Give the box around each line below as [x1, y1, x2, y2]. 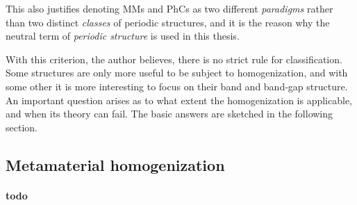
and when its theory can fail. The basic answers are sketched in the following [6, 106, 333, 121]
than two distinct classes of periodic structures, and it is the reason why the [6, 15, 330, 29]
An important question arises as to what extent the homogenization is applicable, [6, 92, 353, 107]
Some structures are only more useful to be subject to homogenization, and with [6, 65, 348, 80]
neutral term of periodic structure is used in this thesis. [6, 28, 240, 43]
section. [6, 120, 38, 134]
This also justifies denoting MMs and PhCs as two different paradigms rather [6, 1, 333, 15]
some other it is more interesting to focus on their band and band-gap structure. [6, 79, 348, 93]
